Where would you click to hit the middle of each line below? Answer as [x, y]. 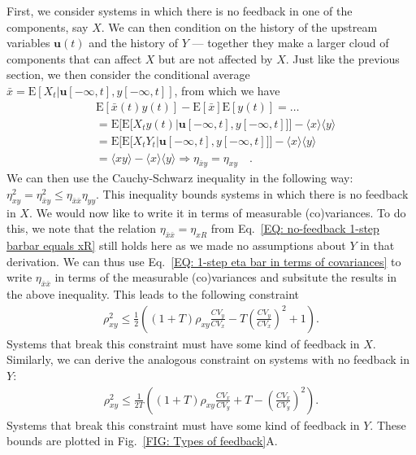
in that [377, 245]
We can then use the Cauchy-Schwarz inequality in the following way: [180, 178]
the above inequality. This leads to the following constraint [153, 294]
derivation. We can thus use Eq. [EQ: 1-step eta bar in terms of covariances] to [204, 261]
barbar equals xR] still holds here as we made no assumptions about [176, 245]
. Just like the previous [342, 58]
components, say [48, 26]
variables [28, 43]
